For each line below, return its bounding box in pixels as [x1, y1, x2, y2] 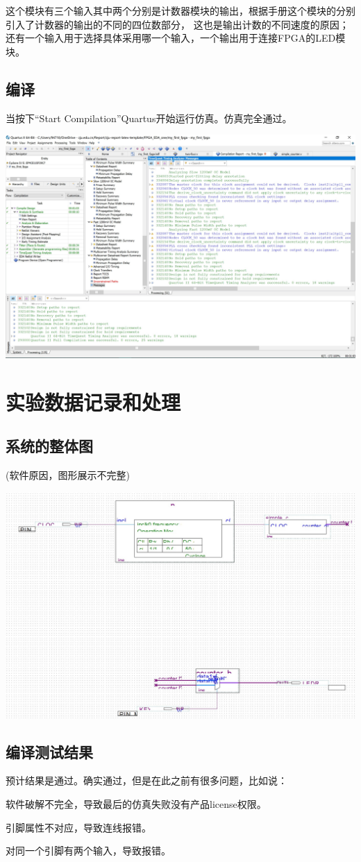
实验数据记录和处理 [6, 387, 181, 416]
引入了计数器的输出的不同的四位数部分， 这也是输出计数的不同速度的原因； [6, 17, 349, 31]
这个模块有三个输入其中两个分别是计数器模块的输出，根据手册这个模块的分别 [6, 3, 355, 17]
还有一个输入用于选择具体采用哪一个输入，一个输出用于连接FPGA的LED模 [6, 31, 346, 45]
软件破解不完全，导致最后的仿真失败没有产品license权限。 [6, 797, 267, 811]
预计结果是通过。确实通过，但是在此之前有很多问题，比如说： [6, 773, 287, 788]
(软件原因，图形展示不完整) [6, 468, 130, 482]
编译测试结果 [6, 741, 93, 762]
